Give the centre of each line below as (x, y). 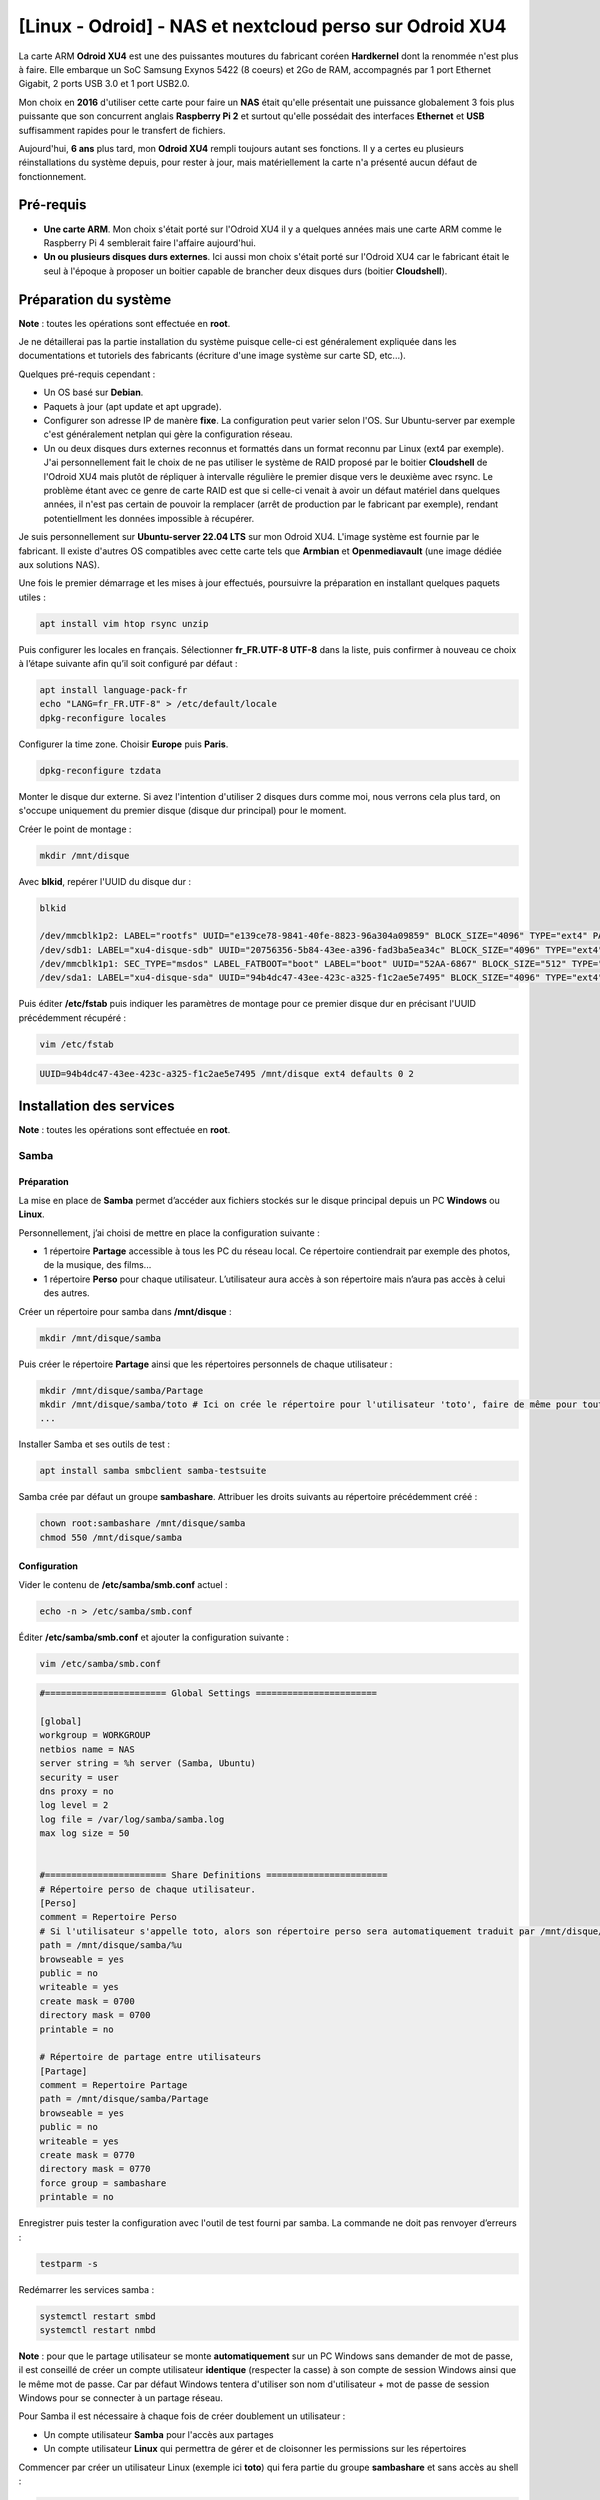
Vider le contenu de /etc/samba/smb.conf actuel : (123, 1584)
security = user (79, 1777)
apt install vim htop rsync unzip (124, 623)
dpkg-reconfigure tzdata (100, 770)
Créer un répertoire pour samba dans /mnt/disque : (125, 1311)
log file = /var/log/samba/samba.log (132, 1819)
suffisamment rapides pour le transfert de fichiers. (122, 130)
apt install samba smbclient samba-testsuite (153, 1471)
